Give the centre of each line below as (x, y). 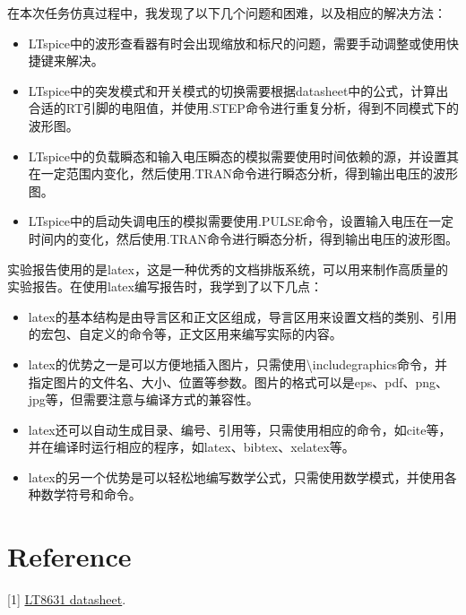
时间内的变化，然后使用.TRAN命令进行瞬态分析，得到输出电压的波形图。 (243, 238)
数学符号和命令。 (91, 494)
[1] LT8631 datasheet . (67, 599)
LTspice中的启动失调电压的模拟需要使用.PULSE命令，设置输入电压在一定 (241, 221)
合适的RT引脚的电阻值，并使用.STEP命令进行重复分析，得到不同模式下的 (243, 108)
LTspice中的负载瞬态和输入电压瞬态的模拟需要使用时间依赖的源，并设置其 (243, 156)
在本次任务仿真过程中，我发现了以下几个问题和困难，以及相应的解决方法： (227, 13)
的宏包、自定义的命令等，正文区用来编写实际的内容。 (185, 334)
